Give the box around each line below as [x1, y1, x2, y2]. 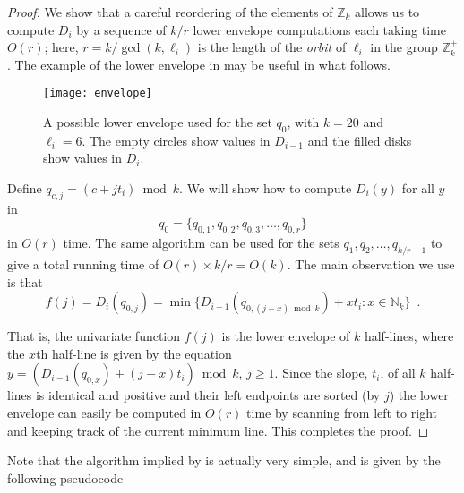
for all [401, 179, 434, 198]
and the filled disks [307, 131, 412, 149]
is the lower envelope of [221, 327, 350, 345]
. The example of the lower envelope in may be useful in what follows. [7, 55, 391, 73]
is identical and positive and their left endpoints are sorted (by [35, 386, 381, 404]
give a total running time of [7, 255, 159, 273]
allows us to [355, 3, 420, 21]
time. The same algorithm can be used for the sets [63, 234, 339, 252]
